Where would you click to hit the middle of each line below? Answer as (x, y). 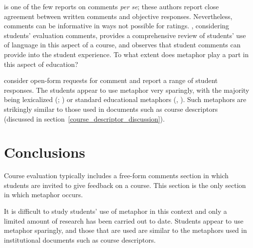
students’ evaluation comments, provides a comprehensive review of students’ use (125, 35)
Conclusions (45, 152)
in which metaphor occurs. (43, 195)
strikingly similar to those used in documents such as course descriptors (111, 109)
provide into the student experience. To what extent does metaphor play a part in (126, 54)
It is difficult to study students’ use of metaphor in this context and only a (116, 211)
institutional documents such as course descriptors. (80, 239)
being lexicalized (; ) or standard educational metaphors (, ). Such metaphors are (125, 99)
